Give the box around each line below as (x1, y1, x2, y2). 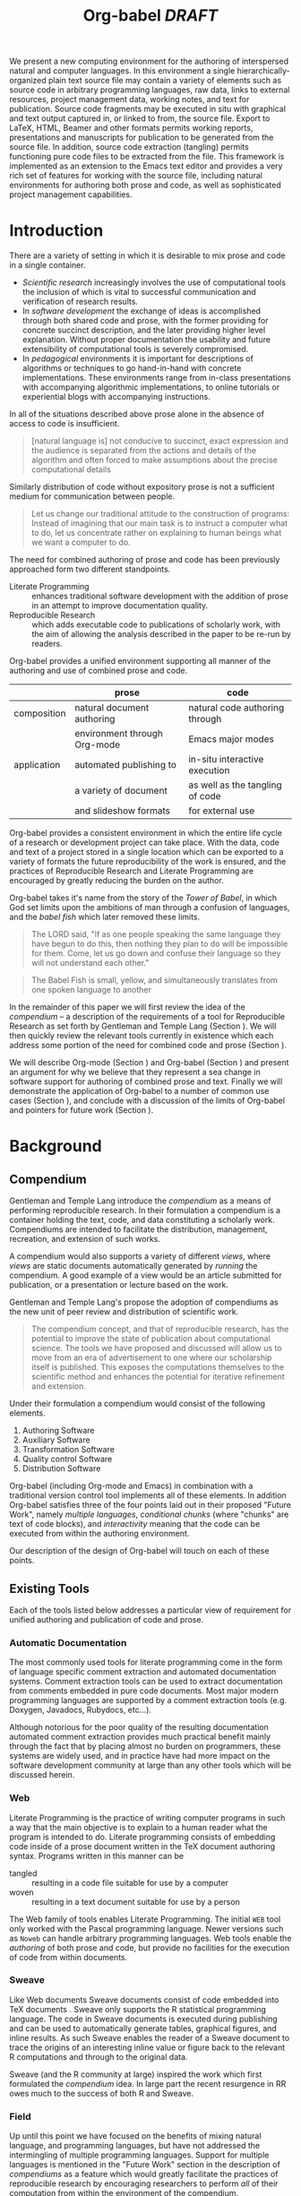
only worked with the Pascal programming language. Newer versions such (9, 1923, 284, 1933)
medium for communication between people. (9, 491, 176, 502)
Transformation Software (21, 1444, 115, 1455)
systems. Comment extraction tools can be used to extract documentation (9, 1676, 284, 1687)
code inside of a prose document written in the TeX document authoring (9, 1840, 276, 1851)
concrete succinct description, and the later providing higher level (21, 324, 266, 336)
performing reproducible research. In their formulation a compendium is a (9, 1205, 280, 1216)
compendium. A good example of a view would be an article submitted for (9, 1270, 282, 1281)
